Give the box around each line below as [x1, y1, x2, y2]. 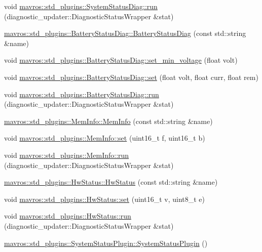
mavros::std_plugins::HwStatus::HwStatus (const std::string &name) [4, 177, 218, 187]
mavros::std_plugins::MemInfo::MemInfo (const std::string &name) [4, 115, 213, 126]
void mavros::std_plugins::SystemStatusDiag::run [4, 1, 158, 11]
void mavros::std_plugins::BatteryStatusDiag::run [4, 89, 159, 99]
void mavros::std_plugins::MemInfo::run [4, 149, 129, 160]
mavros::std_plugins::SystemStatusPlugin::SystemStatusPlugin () [4, 237, 208, 248]
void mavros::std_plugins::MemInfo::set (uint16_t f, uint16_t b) [4, 133, 205, 143]
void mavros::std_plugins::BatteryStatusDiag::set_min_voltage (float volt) [4, 55, 238, 65]
